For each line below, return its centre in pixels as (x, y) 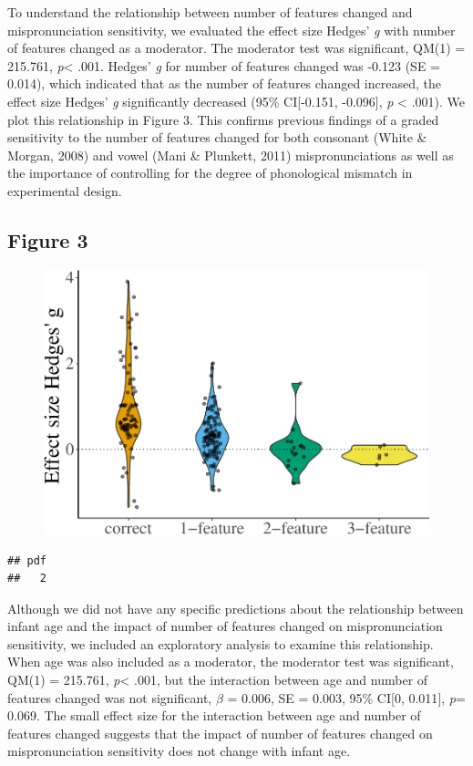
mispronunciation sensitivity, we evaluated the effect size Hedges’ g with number (231, 30)
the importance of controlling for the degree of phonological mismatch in (210, 173)
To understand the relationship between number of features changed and (210, 12)
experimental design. (65, 190)
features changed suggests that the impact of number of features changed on (220, 733)
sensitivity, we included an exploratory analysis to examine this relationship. (221, 643)
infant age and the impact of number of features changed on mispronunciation (225, 626)
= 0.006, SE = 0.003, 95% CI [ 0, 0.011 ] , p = (346, 697)
